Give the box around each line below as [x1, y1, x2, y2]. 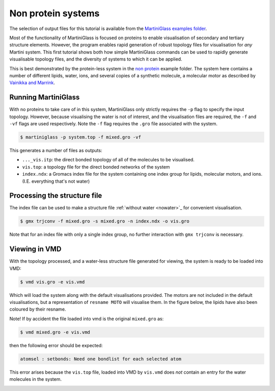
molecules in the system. [9, 376, 62, 382]
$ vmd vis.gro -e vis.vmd [20, 279, 85, 285]
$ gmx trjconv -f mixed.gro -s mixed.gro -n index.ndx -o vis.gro [20, 218, 189, 224]
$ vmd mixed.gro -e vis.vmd [20, 329, 90, 335]
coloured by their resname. [9, 306, 66, 313]
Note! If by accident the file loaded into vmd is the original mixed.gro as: [9, 316, 164, 322]
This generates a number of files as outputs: [9, 147, 102, 153]
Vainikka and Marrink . [9, 79, 56, 86]
